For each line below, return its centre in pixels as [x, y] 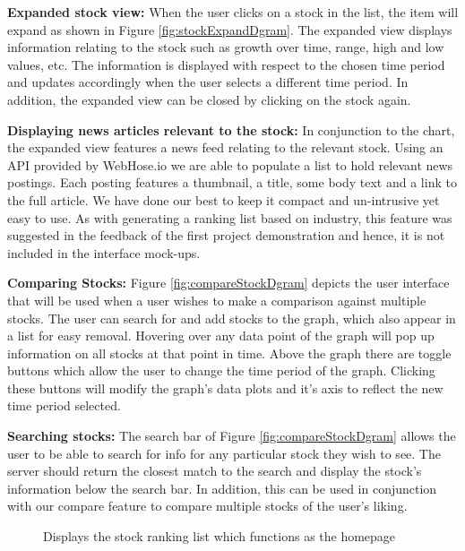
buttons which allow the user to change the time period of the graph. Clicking [221, 370]
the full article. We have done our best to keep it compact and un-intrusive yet [224, 199]
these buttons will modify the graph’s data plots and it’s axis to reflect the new [225, 387]
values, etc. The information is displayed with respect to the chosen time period [226, 64]
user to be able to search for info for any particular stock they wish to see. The [224, 453]
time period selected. [64, 405]
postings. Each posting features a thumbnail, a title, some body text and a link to [232, 182]
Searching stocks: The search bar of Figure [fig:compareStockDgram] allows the [232, 436]
